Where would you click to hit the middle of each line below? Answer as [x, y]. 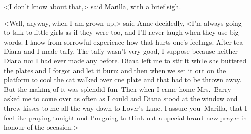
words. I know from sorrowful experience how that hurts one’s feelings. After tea [124, 41]
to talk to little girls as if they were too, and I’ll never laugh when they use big [121, 32]
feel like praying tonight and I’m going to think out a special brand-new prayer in [125, 117]
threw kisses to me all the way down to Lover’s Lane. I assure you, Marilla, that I [125, 108]
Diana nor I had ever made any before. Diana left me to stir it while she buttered [125, 60]
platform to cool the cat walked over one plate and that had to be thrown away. [123, 80]
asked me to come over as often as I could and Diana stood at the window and [121, 98]
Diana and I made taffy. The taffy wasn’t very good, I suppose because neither [121, 51]
